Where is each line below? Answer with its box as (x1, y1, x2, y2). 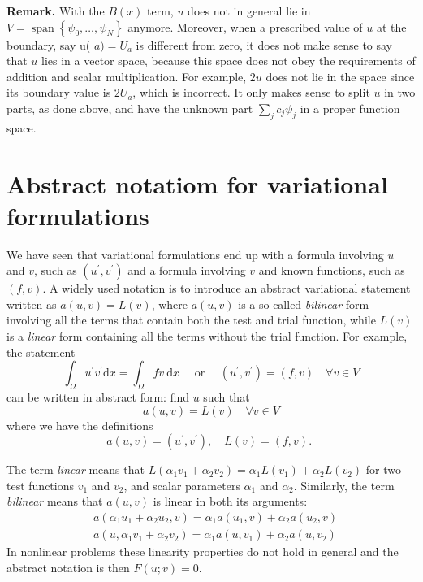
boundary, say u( (6, 36, 91, 53)
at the (376, 18, 407, 35)
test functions (6, 476, 74, 493)
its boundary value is (6, 84, 111, 101)
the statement (6, 343, 76, 360)
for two (365, 461, 402, 478)
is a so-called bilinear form (238, 295, 369, 312)
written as (6, 295, 57, 312)
